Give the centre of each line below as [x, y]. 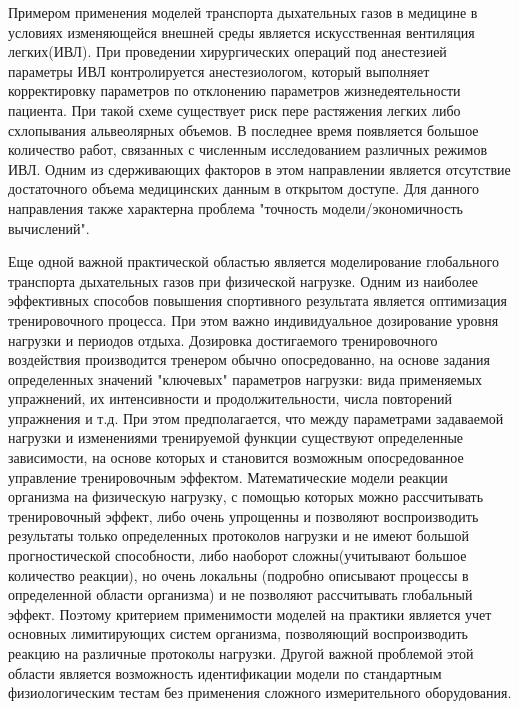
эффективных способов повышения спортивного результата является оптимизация [258, 300]
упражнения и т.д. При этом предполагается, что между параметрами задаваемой [256, 417]
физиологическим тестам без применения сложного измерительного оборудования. [260, 692]
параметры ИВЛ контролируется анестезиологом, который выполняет [219, 70]
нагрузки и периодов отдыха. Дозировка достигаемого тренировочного [223, 339]
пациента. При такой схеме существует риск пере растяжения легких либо [234, 109]
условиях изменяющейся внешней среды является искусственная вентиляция [241, 31]
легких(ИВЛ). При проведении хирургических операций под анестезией [227, 51]
